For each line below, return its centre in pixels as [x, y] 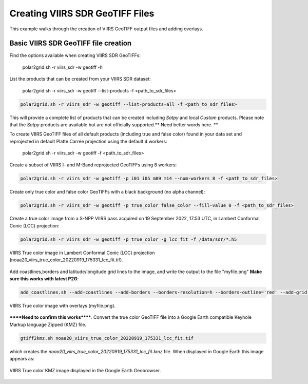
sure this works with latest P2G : [44, 279]
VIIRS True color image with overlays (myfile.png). [62, 305]
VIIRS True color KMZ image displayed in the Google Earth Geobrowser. [85, 370]
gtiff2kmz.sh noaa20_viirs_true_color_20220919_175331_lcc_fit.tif [107, 338]
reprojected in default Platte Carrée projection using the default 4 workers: [88, 141]
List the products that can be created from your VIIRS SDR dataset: [80, 79]
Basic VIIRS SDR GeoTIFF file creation [71, 43]
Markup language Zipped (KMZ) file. [48, 324]
